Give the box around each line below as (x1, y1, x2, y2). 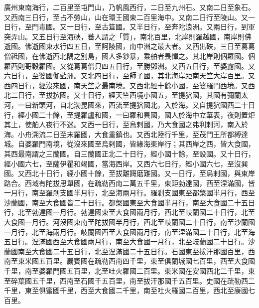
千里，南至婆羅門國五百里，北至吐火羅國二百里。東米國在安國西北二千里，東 (4, 266, 255, 276)
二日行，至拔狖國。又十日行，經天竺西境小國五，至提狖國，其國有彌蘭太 (10, 90, 248, 100)
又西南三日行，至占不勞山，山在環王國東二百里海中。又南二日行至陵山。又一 (4, 11, 255, 22)
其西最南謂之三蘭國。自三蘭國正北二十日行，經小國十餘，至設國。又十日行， (4, 148, 255, 158)
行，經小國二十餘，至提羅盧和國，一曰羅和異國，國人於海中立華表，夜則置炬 (4, 109, 255, 120)
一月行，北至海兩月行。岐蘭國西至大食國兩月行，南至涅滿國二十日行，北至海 (4, 226, 255, 237)
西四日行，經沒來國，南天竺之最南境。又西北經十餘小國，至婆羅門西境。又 (4, 80, 248, 90)
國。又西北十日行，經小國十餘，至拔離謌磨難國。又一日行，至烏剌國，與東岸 (4, 168, 255, 178)
